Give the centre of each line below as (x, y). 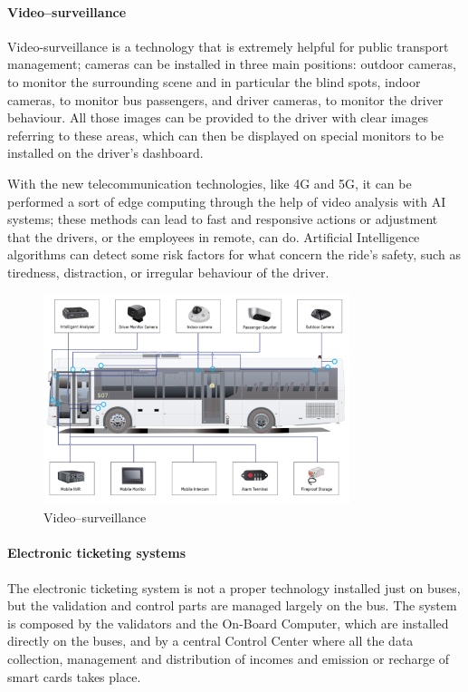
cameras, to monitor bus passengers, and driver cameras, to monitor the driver (225, 99)
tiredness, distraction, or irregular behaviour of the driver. (168, 272)
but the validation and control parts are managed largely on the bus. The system (232, 605)
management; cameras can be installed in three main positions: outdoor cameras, (232, 64)
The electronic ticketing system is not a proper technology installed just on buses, (234, 587)
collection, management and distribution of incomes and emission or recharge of (229, 658)
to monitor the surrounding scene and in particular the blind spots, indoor (214, 81)
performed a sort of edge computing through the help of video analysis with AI (227, 201)
